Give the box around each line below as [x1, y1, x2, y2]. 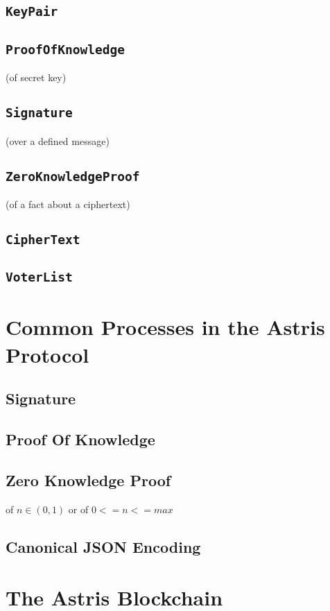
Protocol [6, 340, 89, 368]
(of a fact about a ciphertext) [6, 196, 130, 211]
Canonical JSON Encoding [6, 535, 201, 557]
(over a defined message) [6, 133, 110, 148]
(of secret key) [6, 70, 67, 85]
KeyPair [6, 4, 58, 19]
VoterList [6, 270, 73, 285]
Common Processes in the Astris [6, 313, 325, 341]
